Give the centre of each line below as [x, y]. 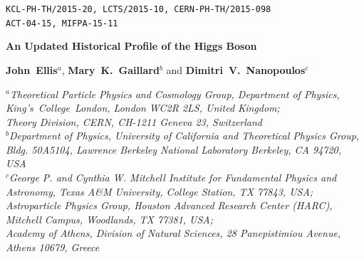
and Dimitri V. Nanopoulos [236, 69]
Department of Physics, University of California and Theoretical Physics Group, [184, 136]
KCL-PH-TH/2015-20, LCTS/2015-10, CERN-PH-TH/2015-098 [139, 9]
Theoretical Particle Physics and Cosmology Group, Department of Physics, [175, 94]
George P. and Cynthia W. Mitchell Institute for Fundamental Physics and [173, 178]
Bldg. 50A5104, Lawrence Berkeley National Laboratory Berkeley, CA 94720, [174, 149]
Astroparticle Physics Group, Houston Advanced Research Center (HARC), [169, 205]
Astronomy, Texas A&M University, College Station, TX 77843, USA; [160, 191]
